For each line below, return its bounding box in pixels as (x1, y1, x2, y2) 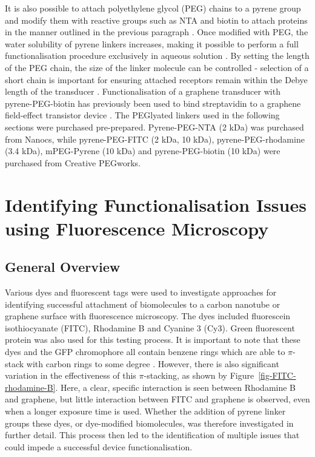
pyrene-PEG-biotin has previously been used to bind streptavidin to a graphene (5, 96, 301, 109)
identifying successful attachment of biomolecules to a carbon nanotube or (5, 297, 280, 310)
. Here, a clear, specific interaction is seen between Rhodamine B (55, 381, 296, 393)
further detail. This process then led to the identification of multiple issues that (5, 428, 300, 441)
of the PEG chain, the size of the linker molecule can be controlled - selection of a (5, 61, 309, 73)
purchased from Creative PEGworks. (5, 156, 141, 169)
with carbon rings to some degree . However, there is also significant (26, 357, 279, 370)
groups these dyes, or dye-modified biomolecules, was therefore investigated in (5, 416, 294, 429)
